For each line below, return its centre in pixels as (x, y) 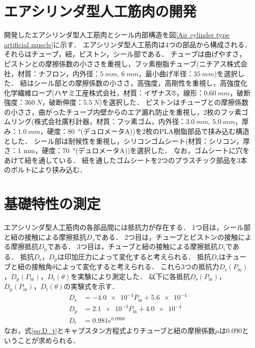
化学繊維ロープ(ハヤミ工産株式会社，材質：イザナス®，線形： (104, 92)
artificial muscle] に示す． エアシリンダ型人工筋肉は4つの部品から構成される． (128, 44)
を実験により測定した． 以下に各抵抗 (130, 276)
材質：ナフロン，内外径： (59, 73)
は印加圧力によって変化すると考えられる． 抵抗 (134, 256)
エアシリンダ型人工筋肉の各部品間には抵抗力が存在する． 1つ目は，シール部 (127, 227)
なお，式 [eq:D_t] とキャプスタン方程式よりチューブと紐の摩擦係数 (110, 331)
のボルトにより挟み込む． (45, 170)
